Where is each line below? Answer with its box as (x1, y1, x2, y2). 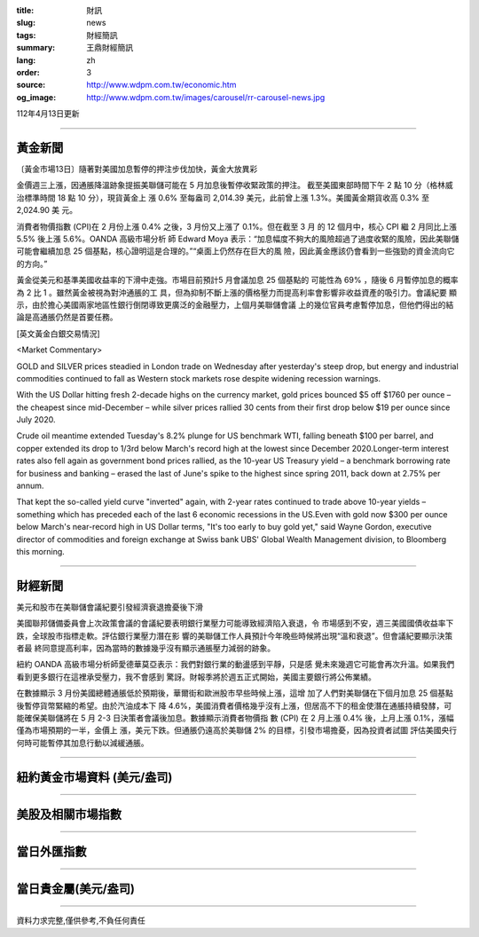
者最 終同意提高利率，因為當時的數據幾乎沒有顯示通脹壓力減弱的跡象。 (16, 643, 275, 654)
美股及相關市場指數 (16, 807, 122, 822)
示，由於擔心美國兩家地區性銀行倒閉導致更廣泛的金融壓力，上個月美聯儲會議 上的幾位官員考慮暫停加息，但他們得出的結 (16, 299, 454, 310)
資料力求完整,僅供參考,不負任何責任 (16, 915, 146, 926)
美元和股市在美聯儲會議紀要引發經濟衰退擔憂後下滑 (16, 602, 203, 612)
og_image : (16, 91, 57, 102)
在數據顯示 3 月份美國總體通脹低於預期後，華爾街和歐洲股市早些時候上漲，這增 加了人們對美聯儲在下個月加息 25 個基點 (16, 688, 454, 698)
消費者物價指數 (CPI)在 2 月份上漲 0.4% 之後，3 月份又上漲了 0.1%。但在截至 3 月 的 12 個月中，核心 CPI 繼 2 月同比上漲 (16, 221, 457, 232)
